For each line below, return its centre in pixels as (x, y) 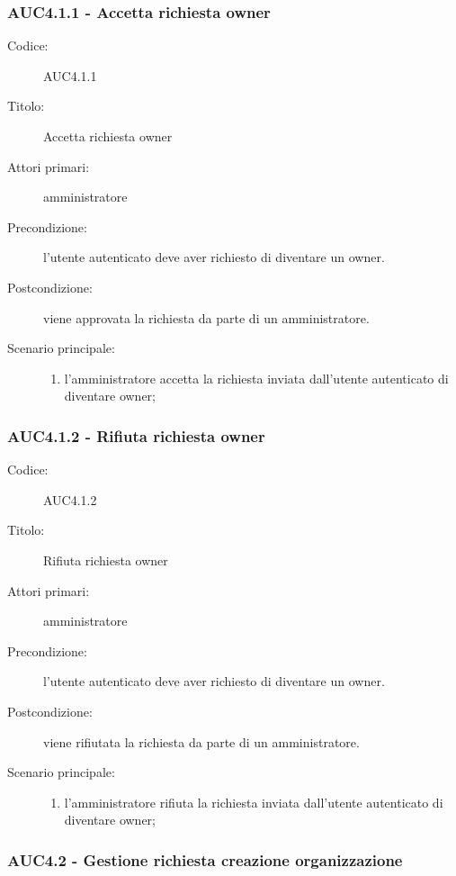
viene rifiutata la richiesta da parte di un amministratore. (201, 741)
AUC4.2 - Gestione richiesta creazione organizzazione (205, 859)
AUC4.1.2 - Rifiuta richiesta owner (136, 435)
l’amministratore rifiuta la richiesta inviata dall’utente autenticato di (254, 802)
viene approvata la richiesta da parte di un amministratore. (206, 317)
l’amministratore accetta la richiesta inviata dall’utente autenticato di (256, 378)
